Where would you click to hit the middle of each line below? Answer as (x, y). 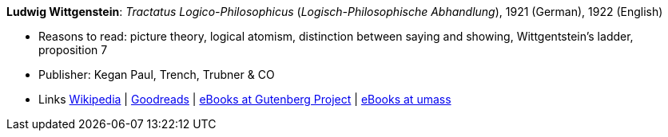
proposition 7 (73, 50)
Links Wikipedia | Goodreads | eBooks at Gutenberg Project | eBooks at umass (245, 99)
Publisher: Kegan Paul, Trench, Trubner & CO (157, 74)
